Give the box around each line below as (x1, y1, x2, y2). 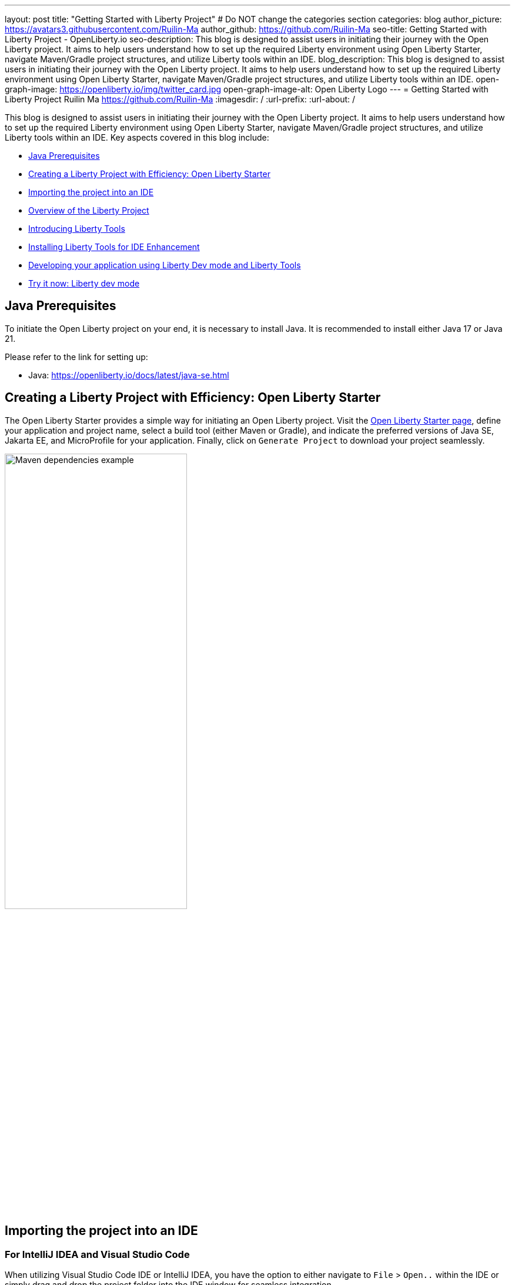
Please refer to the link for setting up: (5, 351, 148, 362)
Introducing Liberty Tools (28, 224, 125, 234)
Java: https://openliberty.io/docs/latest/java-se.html (28, 369, 229, 380)
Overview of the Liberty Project (28, 205, 149, 215)
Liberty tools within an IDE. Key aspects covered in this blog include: (5, 132, 269, 142)
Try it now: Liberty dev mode (28, 278, 140, 288)
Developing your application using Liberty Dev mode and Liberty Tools (28, 260, 301, 270)
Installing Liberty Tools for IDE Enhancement (28, 242, 200, 252)
